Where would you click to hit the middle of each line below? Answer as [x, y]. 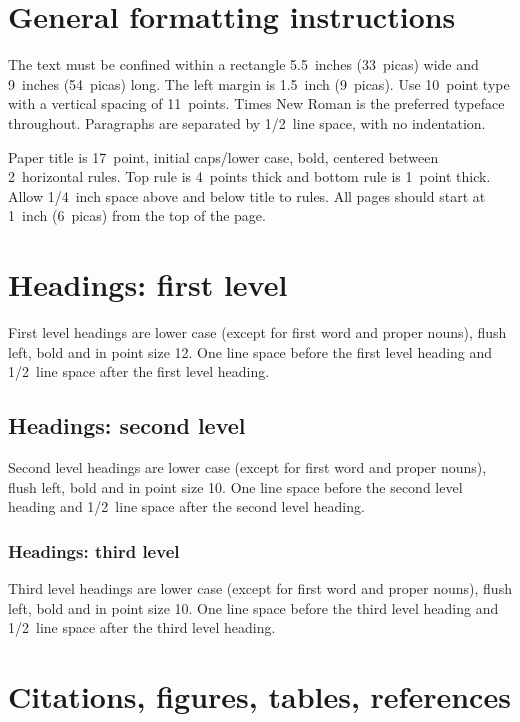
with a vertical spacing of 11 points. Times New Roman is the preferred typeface [256, 103]
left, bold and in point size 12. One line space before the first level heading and [250, 351]
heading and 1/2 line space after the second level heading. [186, 506]
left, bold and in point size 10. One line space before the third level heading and [253, 607]
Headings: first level [148, 284]
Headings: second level [127, 425]
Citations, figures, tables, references [259, 695]
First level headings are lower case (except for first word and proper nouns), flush [257, 332]
